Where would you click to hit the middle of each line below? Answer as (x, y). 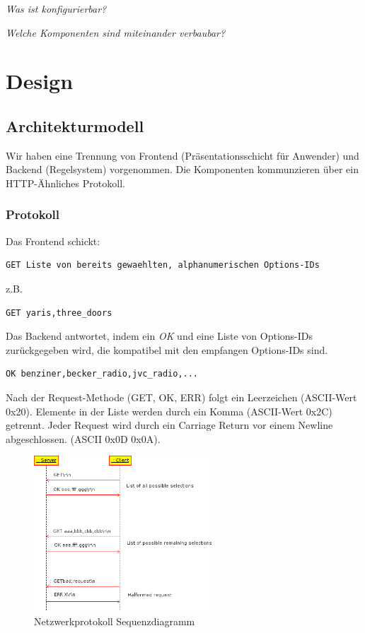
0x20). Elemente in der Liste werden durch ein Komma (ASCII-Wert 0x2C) (169, 411)
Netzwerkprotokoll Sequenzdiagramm (115, 621)
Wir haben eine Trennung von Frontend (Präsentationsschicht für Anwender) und (182, 155)
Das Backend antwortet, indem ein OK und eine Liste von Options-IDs (160, 336)
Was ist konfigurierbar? (56, 8)
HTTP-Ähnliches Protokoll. (65, 183)
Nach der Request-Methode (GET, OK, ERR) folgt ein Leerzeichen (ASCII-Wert (181, 397)
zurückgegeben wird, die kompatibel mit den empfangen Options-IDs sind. (167, 349)
